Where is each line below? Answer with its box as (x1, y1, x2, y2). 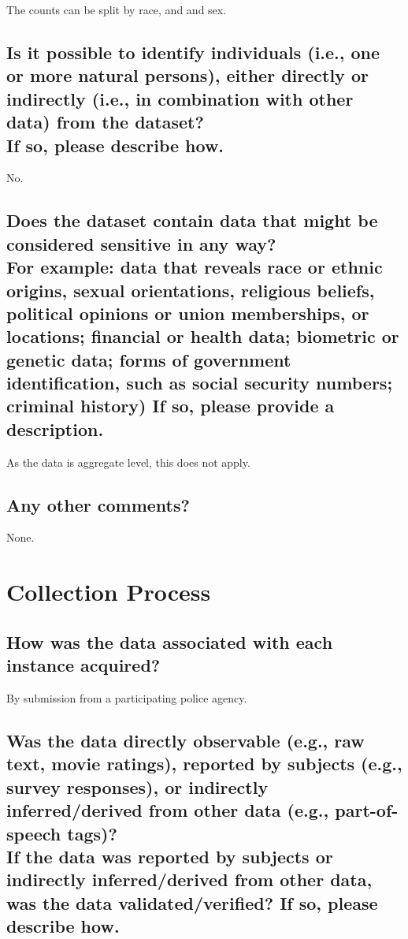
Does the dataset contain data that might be (6, 208, 378, 233)
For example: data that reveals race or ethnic (6, 255, 383, 279)
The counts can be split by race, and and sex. (6, 2, 227, 17)
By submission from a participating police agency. (6, 690, 247, 706)
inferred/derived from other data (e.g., (6, 798, 329, 822)
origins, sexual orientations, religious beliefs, (6, 278, 375, 302)
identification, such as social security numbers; (6, 371, 393, 395)
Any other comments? (6, 492, 190, 516)
